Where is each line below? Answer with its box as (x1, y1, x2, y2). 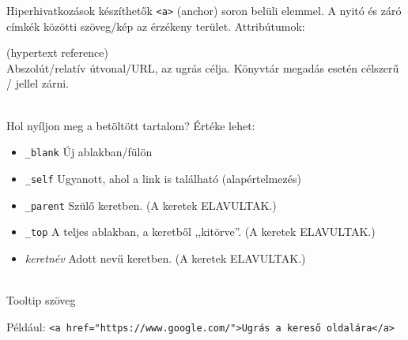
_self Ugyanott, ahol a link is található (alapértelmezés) (25, 170, 301, 186)
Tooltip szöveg (6, 292, 76, 308)
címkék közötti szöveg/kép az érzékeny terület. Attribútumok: (6, 17, 305, 34)
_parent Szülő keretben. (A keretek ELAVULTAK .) (25, 196, 277, 213)
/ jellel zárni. (6, 75, 69, 92)
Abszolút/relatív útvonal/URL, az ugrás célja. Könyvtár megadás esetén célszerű (6, 59, 399, 76)
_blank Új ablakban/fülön (25, 144, 153, 160)
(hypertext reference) (6, 44, 108, 61)
